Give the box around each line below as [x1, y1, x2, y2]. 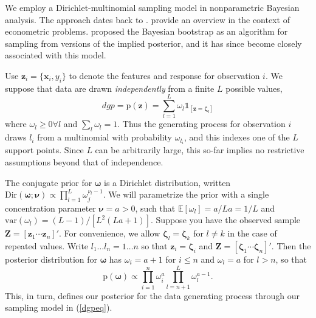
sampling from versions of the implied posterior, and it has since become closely [5, 36, 302, 49]
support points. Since [5, 143, 84, 156]
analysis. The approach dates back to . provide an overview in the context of [5, 13, 290, 26]
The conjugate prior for [5, 176, 92, 188]
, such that [135, 201, 176, 214]
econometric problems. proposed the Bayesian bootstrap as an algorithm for [5, 25, 288, 38]
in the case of [227, 227, 277, 240]
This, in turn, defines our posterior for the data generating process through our [5, 289, 300, 302]
